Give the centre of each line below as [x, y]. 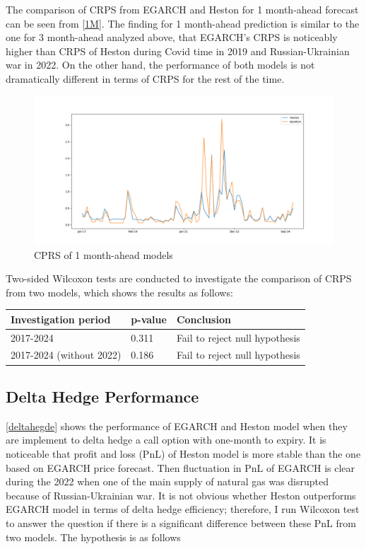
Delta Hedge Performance [102, 396]
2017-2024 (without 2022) [66, 355]
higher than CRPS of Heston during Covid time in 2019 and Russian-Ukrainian [178, 51]
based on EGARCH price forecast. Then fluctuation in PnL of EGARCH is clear [181, 467]
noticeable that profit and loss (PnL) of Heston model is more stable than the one [183, 453]
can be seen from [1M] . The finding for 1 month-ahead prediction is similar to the [183, 23]
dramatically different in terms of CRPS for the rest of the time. [145, 78]
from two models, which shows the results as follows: [119, 292]
